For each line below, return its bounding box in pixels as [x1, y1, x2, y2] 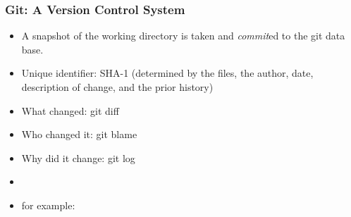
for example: [21, 197, 75, 212]
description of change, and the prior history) [21, 80, 214, 94]
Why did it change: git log [21, 150, 135, 165]
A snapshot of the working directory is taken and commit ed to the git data [21, 28, 345, 43]
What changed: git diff [21, 103, 119, 118]
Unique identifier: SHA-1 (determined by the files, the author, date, [21, 66, 314, 80]
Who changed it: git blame [21, 127, 137, 142]
